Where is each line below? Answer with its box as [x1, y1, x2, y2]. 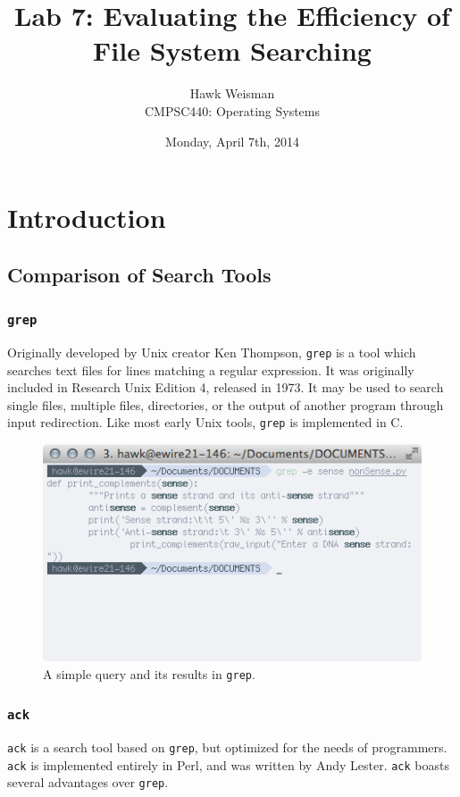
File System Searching [93, 32, 372, 69]
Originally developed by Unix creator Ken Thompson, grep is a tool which [7, 342, 416, 361]
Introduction [7, 199, 166, 236]
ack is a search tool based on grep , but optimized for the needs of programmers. [7, 738, 447, 757]
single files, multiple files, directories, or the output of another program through [7, 395, 444, 414]
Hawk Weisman [189, 84, 275, 103]
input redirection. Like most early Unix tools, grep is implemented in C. [7, 413, 404, 432]
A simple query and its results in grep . [43, 664, 255, 683]
